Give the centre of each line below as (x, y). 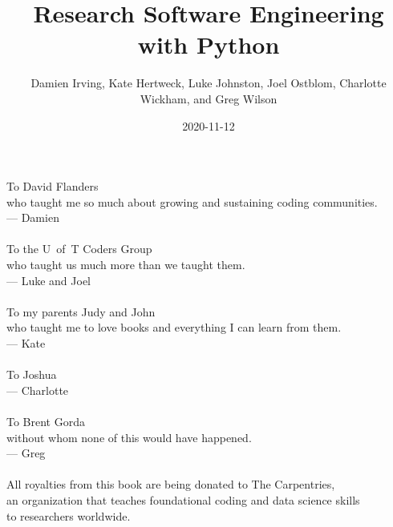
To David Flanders (53, 186)
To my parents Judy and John (81, 311)
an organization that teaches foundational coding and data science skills (183, 499)
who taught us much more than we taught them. (126, 265)
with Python (209, 44)
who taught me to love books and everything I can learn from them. (174, 327)
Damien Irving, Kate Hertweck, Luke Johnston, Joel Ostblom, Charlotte (209, 83)
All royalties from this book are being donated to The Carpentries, (171, 484)
